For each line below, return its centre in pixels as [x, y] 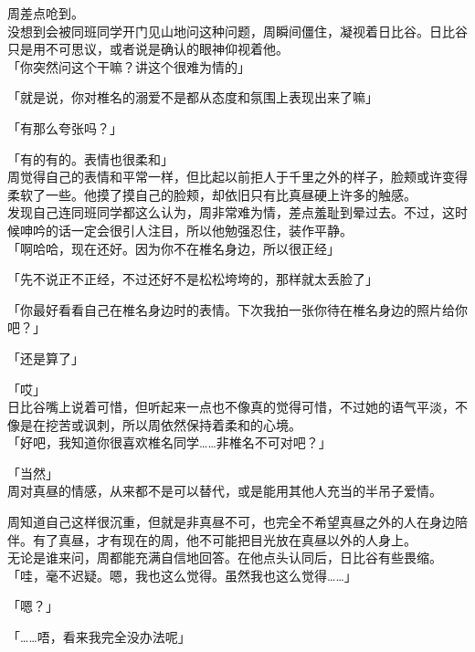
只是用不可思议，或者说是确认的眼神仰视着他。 [148, 49]
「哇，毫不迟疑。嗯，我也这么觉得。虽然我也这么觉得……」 [182, 575]
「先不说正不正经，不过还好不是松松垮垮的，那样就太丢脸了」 [193, 279]
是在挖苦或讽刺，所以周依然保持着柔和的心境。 [160, 424]
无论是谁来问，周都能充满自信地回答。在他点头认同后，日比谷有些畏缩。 [225, 557]
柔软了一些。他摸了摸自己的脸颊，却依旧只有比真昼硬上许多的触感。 [212, 194]
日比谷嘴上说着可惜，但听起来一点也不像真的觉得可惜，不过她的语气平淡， [231, 407]
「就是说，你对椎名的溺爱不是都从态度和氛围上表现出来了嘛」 [193, 97]
